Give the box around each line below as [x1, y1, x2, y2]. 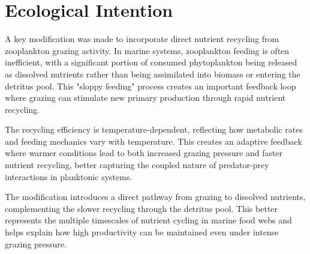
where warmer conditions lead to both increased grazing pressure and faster [5, 147, 283, 159]
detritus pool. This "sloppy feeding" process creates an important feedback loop [5, 79, 296, 92]
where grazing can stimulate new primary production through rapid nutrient [5, 91, 286, 104]
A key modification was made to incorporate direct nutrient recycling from [5, 32, 279, 45]
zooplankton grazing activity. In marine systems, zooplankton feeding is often [5, 44, 290, 56]
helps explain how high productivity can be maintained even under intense [5, 226, 279, 238]
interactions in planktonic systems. [5, 170, 133, 183]
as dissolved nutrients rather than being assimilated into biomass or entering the [5, 67, 300, 80]
